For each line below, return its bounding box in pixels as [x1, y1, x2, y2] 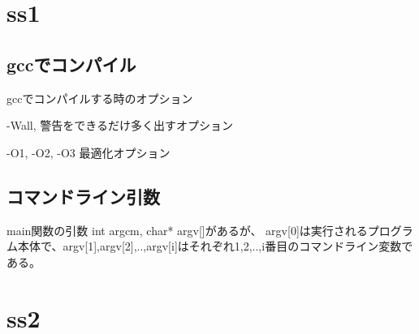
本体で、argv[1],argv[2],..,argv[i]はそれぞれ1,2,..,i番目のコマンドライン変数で [17, 238, 413, 255]
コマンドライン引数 [6, 183, 160, 208]
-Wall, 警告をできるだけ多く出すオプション [6, 117, 233, 134]
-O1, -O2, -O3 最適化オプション [6, 143, 171, 161]
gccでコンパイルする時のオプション [6, 89, 193, 106]
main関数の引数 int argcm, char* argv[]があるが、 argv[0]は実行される [6, 221, 368, 238]
